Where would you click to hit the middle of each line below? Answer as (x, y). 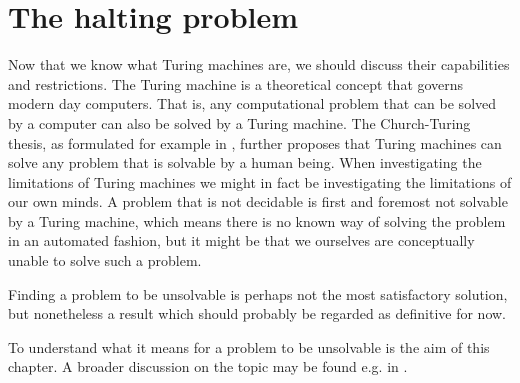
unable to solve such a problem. (105, 260)
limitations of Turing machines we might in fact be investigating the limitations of (260, 181)
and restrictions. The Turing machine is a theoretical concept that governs (236, 83)
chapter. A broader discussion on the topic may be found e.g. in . (208, 366)
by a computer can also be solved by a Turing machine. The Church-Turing (239, 122)
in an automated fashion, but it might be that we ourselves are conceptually (241, 240)
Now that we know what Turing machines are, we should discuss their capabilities (259, 64)
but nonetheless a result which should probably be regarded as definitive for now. (257, 313)
